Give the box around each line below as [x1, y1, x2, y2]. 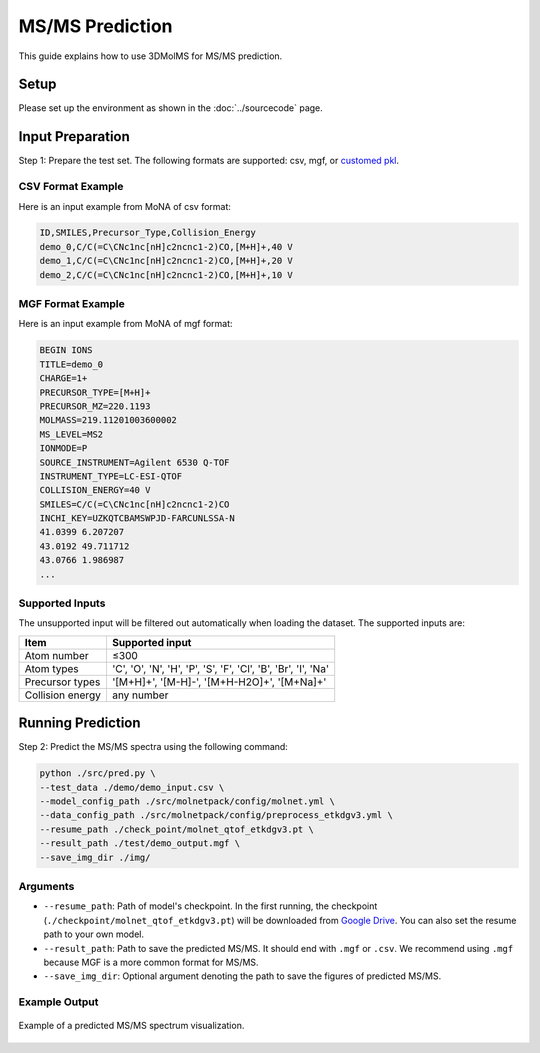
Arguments [18, 879, 75, 893]
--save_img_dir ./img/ [39, 851, 151, 863]
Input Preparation [18, 128, 130, 145]
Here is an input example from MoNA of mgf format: [18, 318, 234, 330]
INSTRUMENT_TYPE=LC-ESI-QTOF [39, 470, 183, 482]
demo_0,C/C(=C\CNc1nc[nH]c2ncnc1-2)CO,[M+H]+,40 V [39, 241, 294, 252]
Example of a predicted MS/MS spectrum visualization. [18, 1020, 245, 1032]
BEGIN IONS [39, 345, 93, 356]
